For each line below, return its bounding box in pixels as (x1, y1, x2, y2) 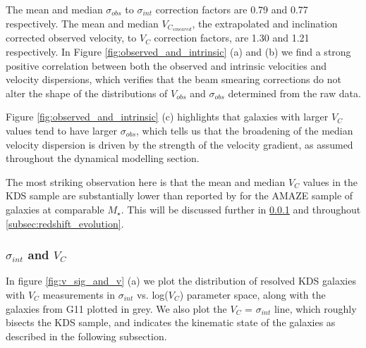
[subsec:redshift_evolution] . (6, 216, 124, 230)
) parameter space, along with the (179, 287, 326, 302)
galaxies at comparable (6, 201, 104, 216)
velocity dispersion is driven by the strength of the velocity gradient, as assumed (6, 137, 353, 151)
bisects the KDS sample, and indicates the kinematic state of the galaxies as (6, 315, 336, 330)
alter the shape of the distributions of (6, 85, 168, 100)
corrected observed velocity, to (6, 30, 137, 45)
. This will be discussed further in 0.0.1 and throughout (121, 201, 361, 216)
